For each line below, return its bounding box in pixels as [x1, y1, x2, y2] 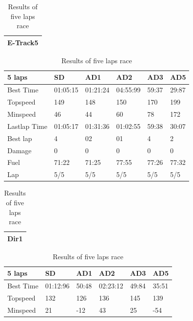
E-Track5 [7, 37, 39, 47]
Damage [7, 145, 32, 155]
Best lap [7, 133, 32, 143]
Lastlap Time [7, 121, 47, 131]
